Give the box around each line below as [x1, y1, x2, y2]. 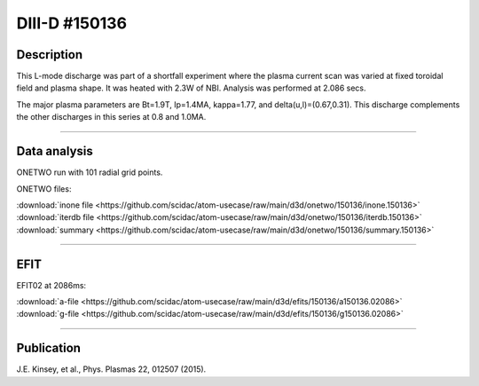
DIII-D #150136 [16, 13, 128, 33]
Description [16, 47, 83, 62]
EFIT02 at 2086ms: [16, 280, 87, 290]
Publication [16, 341, 82, 356]
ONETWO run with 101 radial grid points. [16, 167, 163, 177]
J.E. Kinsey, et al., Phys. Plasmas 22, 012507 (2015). [16, 364, 207, 374]
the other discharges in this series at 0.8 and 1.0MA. [16, 112, 207, 122]
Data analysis [16, 144, 93, 159]
